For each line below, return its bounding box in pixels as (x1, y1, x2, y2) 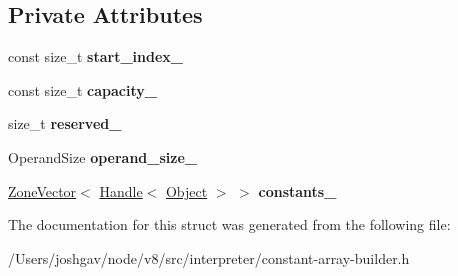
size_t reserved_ (8, 113, 122, 134)
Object (165, 180, 208, 201)
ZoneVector (8, 180, 77, 201)
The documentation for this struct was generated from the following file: (8, 214, 451, 235)
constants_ (258, 180, 337, 201)
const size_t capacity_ (8, 79, 157, 100)
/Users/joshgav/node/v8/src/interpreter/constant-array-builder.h (8, 247, 410, 268)
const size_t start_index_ (8, 46, 183, 67)
